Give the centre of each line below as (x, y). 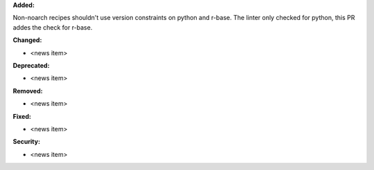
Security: (27, 142)
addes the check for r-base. (53, 27)
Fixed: (22, 116)
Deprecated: (31, 65)
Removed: (28, 91)
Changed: (27, 40)
